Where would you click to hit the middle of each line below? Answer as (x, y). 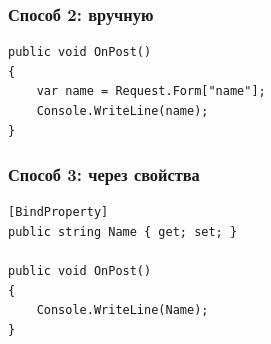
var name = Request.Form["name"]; (151, 91)
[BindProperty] (58, 212)
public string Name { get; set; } (123, 232)
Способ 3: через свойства (104, 174)
